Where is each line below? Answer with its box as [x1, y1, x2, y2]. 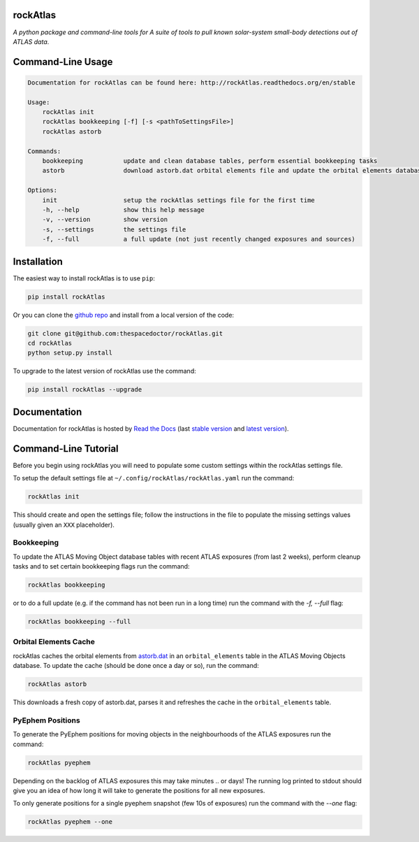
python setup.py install [27, 349, 113, 357]
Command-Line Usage [13, 56, 113, 68]
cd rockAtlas [27, 339, 73, 347]
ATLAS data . [13, 37, 50, 45]
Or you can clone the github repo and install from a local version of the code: [13, 311, 234, 319]
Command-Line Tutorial [13, 443, 119, 455]
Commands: [27, 147, 61, 155]
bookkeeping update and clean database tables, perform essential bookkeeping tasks [42, 157, 378, 165]
